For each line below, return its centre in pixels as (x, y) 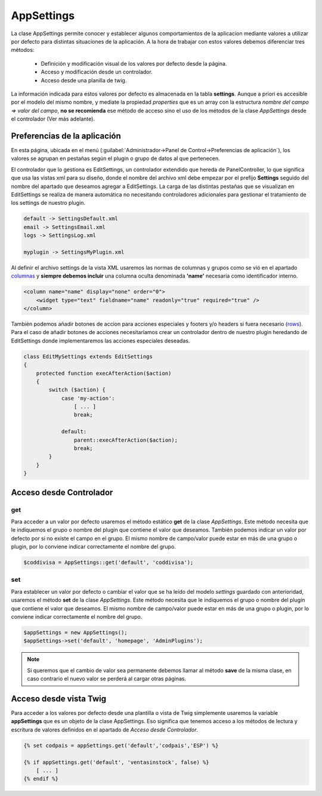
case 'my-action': (88, 398)
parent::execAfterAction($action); (126, 440)
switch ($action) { (77, 390)
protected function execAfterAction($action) (104, 373)
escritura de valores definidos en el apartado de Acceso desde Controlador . (105, 729)
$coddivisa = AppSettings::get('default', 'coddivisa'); (109, 563)
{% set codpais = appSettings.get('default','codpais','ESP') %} (121, 745)
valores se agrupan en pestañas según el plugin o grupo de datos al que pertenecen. (115, 159)
